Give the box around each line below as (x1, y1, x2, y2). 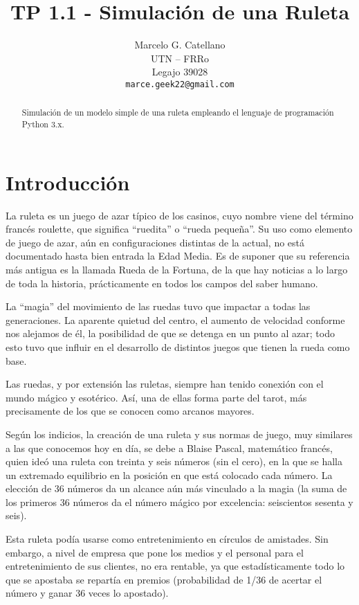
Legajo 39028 (151, 64, 208, 79)
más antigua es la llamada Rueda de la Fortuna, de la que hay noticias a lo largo (6, 262, 348, 276)
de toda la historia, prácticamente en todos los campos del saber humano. (6, 276, 318, 290)
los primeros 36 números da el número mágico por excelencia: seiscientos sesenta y (6, 494, 353, 509)
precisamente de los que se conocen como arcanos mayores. (6, 404, 255, 418)
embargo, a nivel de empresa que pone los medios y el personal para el (6, 545, 304, 559)
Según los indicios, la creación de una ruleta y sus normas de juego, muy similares (6, 426, 353, 441)
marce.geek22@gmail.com (125, 79, 234, 89)
